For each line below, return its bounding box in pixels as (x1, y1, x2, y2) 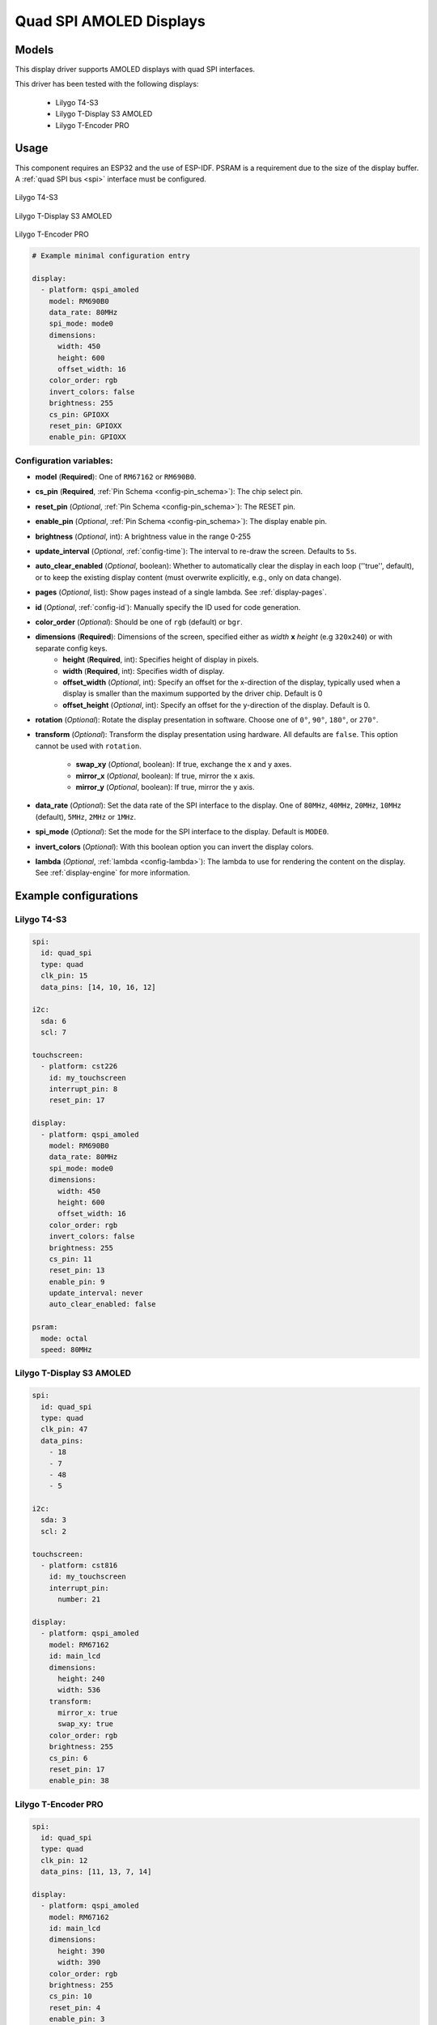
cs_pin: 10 (49, 1992, 92, 2001)
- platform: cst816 (40, 1561, 118, 1571)
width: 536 (57, 1686, 101, 1695)
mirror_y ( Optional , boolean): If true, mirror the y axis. (75, 782, 255, 792)
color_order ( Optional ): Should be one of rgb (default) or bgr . (35, 616, 243, 627)
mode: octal (40, 1333, 88, 1343)
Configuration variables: (15, 454, 113, 466)
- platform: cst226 (40, 1062, 118, 1071)
